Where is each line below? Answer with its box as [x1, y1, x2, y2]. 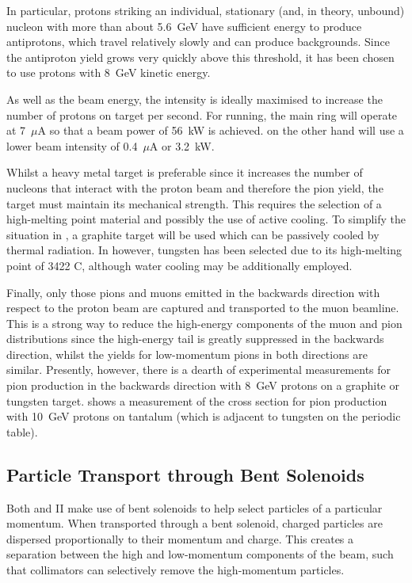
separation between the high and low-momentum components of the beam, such [6, 546, 394, 562]
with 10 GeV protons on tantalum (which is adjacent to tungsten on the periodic [6, 408, 401, 425]
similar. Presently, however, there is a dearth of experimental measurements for [6, 361, 391, 378]
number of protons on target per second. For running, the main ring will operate [6, 106, 398, 123]
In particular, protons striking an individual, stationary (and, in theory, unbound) [6, 2, 405, 18]
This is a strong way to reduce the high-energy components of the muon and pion [6, 314, 402, 331]
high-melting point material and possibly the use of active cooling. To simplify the [6, 211, 406, 227]
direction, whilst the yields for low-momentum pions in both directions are [6, 345, 368, 362]
